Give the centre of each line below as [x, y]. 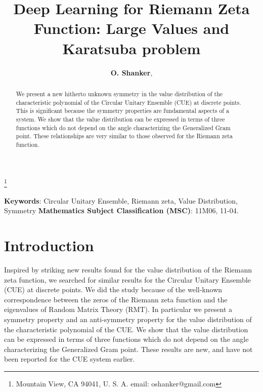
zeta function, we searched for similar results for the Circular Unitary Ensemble [127, 279]
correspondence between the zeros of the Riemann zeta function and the [116, 299]
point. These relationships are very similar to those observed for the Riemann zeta [124, 136]
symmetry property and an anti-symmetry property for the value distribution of [128, 319]
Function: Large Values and [131, 28]
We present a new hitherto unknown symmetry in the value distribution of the [119, 93]
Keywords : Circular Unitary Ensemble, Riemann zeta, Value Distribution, [121, 200]
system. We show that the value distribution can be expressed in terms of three [120, 119]
